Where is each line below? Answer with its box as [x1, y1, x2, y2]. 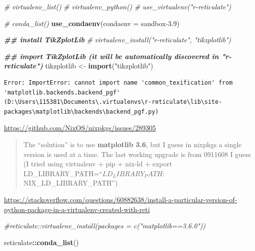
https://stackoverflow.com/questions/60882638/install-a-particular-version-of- [4, 194, 237, 204]
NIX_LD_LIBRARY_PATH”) [23, 178, 118, 188]
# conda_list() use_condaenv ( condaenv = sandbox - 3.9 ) [4, 18, 180, 28]
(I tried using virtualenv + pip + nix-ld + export [23, 158, 172, 169]
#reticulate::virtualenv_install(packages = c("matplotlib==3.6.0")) [4, 220, 206, 231]
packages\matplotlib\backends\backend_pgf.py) [4, 108, 159, 115]
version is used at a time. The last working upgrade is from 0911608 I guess [23, 149, 251, 159]
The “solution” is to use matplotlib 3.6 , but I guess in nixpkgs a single [23, 139, 242, 149]
